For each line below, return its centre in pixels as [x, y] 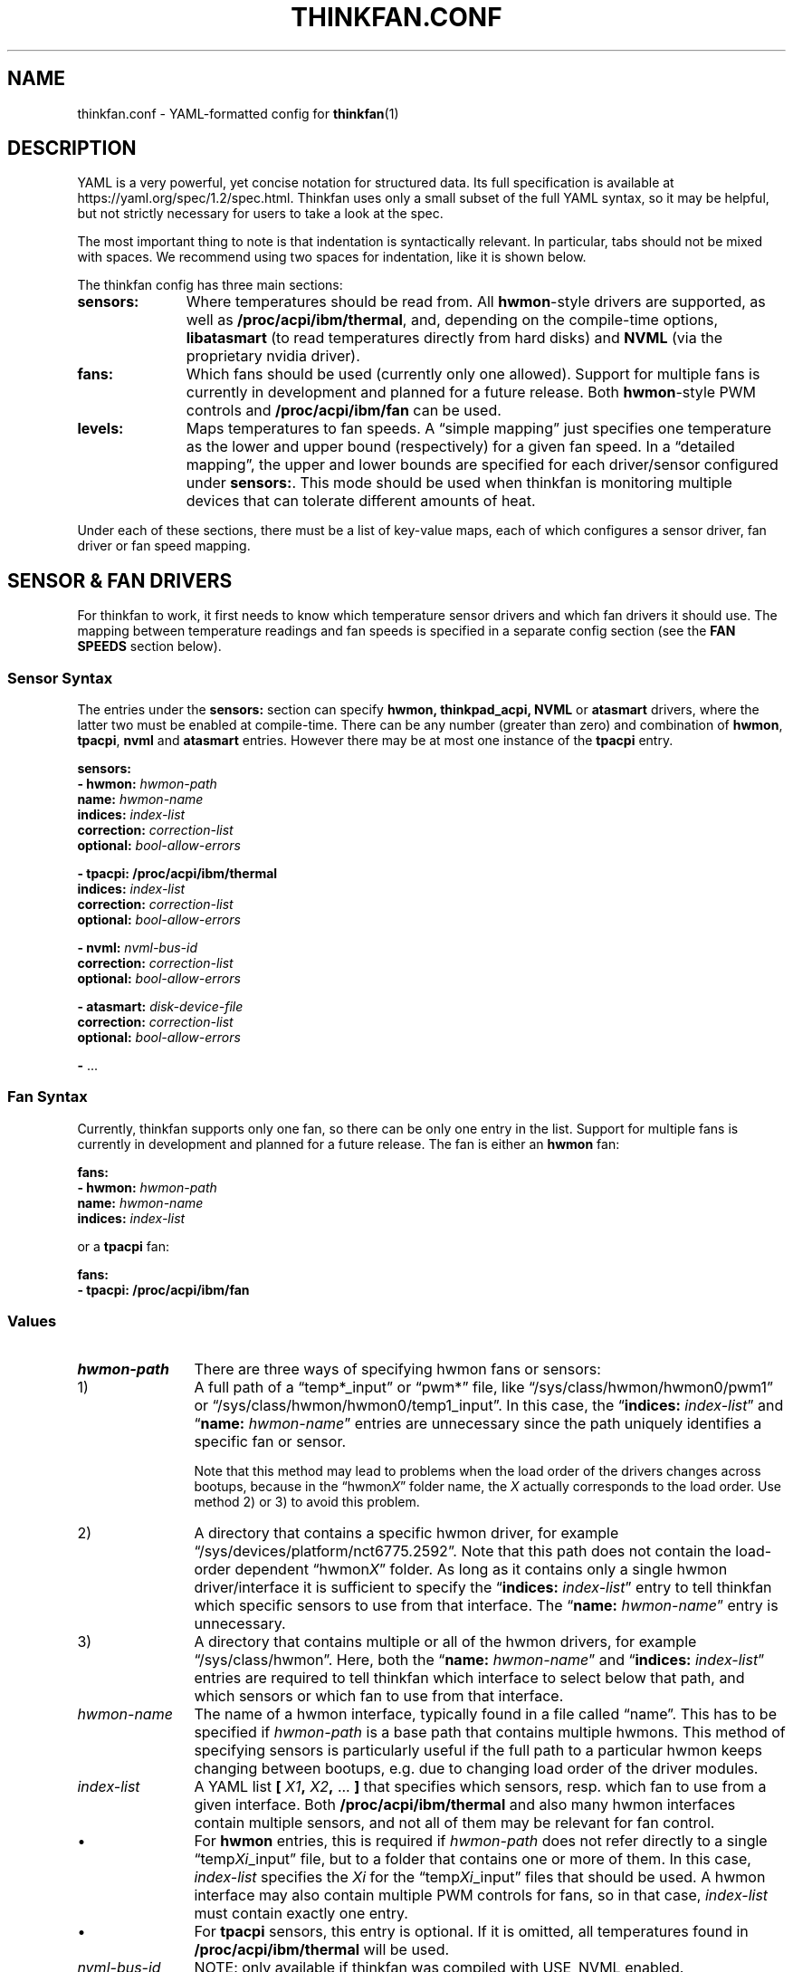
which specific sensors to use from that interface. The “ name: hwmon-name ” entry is [486, 1605]
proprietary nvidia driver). [273, 356]
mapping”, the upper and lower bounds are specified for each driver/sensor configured [482, 465]
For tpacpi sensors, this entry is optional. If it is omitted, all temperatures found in [471, 1931]
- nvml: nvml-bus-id [138, 948]
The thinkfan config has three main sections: [210, 285]
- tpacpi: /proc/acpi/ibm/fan [163, 1289]
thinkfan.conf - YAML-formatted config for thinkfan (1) [238, 113]
